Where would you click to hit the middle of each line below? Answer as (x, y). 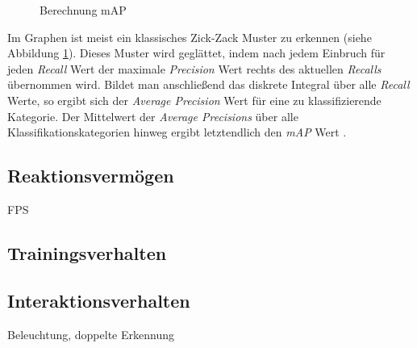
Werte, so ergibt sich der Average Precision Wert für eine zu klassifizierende (194, 100)
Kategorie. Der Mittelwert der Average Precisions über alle (153, 116)
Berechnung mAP (83, 10)
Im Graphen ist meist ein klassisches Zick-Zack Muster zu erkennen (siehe (190, 37)
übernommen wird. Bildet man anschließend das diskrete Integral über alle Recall (208, 84)
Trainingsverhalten (87, 252)
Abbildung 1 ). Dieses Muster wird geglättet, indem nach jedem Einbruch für (196, 53)
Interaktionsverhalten (99, 300)
